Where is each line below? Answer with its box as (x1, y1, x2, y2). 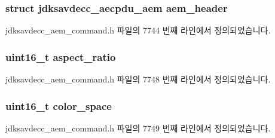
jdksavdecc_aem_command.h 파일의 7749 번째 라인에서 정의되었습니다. (5, 121, 271, 134)
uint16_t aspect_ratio (5, 49, 116, 64)
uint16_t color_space (5, 98, 112, 113)
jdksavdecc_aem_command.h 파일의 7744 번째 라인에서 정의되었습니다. (5, 24, 271, 36)
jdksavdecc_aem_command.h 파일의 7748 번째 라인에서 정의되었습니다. (5, 73, 271, 85)
